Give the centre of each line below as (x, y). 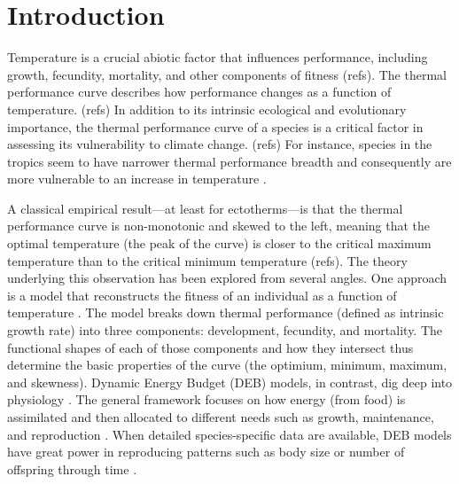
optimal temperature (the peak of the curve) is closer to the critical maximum (219, 243)
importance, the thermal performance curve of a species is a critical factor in (215, 126)
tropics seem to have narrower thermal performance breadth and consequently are (229, 161)
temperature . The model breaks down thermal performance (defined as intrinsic (226, 312)
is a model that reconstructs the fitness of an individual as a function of (202, 295)
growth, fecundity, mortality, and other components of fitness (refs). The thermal (227, 74)
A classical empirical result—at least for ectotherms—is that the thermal (205, 208)
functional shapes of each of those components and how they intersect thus (210, 347)
